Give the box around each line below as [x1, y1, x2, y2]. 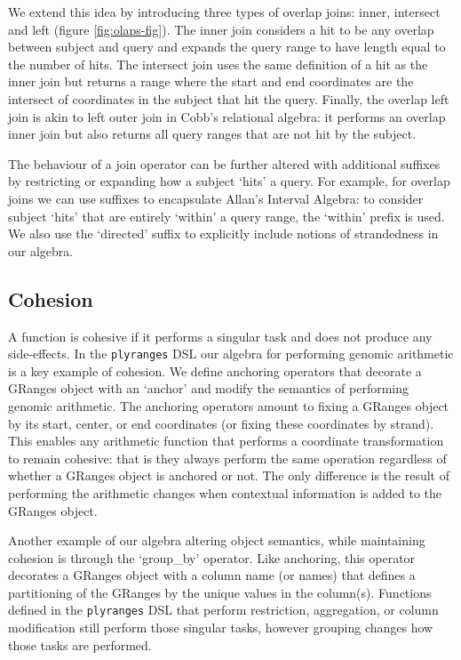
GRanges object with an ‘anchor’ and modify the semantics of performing [8, 379, 409, 398]
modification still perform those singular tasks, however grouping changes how [8, 618, 433, 637]
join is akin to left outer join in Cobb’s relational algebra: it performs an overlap [8, 107, 446, 125]
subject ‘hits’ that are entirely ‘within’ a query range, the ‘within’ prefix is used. [8, 206, 445, 225]
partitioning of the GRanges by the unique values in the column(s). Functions [8, 583, 432, 601]
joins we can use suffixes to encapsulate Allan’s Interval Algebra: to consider [8, 189, 424, 207]
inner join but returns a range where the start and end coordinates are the [8, 72, 414, 91]
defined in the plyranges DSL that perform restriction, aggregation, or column [8, 600, 439, 619]
